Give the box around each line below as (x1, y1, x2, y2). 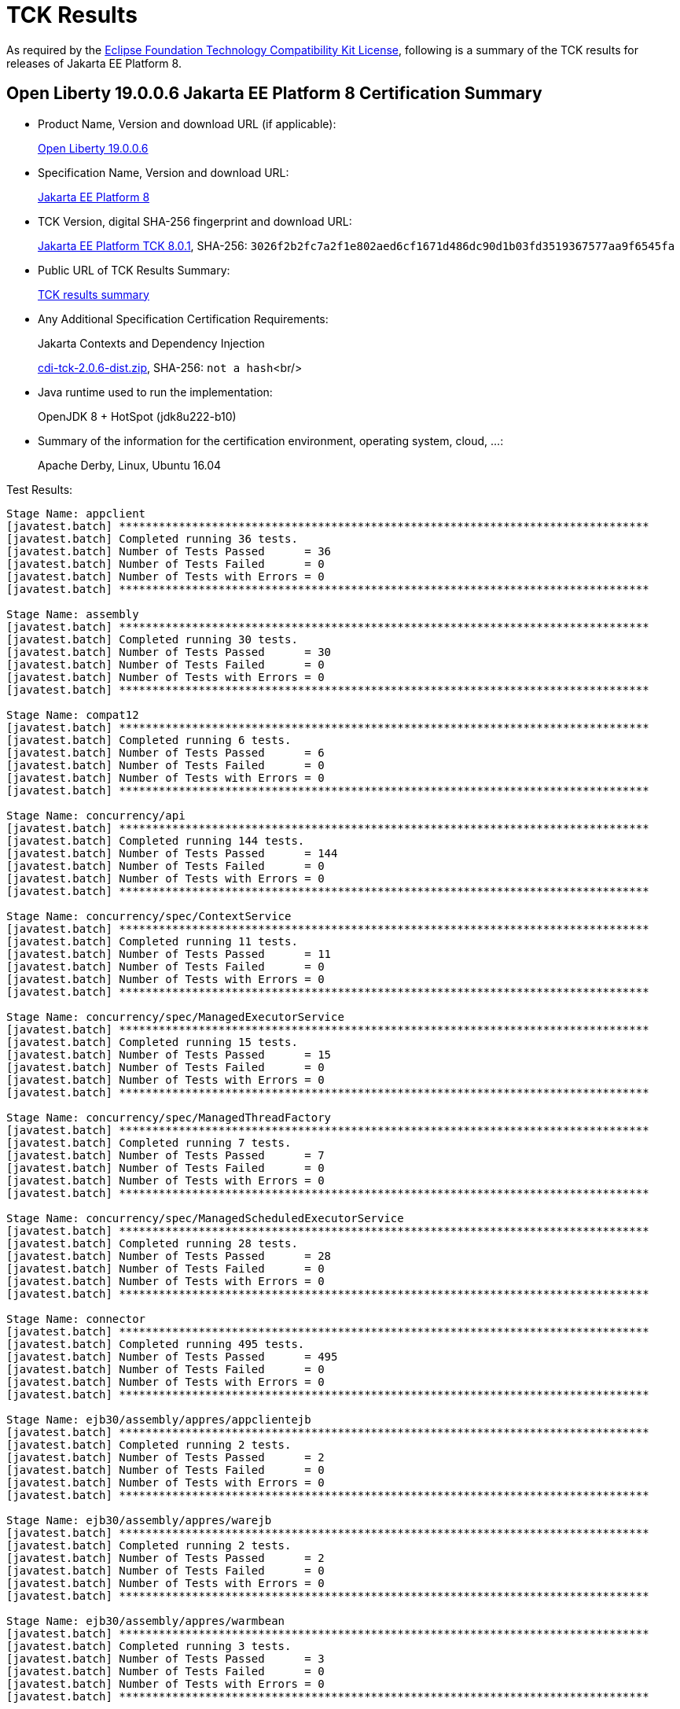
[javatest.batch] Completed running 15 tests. (6, 1035, 298, 1048)
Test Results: (6, 482, 73, 496)
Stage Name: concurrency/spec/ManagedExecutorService (6, 1010, 344, 1023)
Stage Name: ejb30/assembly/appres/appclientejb (6, 1413, 311, 1426)
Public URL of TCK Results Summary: (38, 263, 230, 277)
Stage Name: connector (6, 1312, 146, 1325)
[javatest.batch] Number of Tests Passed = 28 (6, 1249, 332, 1262)
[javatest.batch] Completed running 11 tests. (6, 934, 298, 948)
